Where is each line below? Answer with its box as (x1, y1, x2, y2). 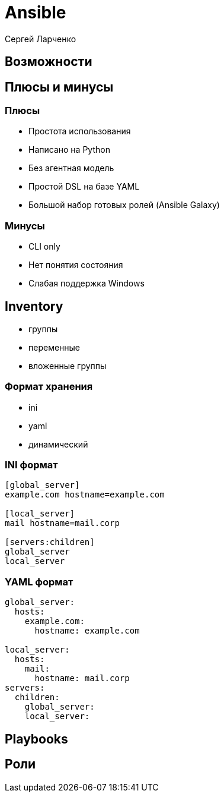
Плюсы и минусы (5, 79, 114, 94)
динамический (28, 439, 88, 449)
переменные (28, 342, 81, 352)
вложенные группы (28, 360, 107, 371)
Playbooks (5, 731, 68, 746)
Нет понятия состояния (28, 260, 123, 270)
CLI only (28, 241, 60, 252)
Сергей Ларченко (5, 33, 76, 44)
